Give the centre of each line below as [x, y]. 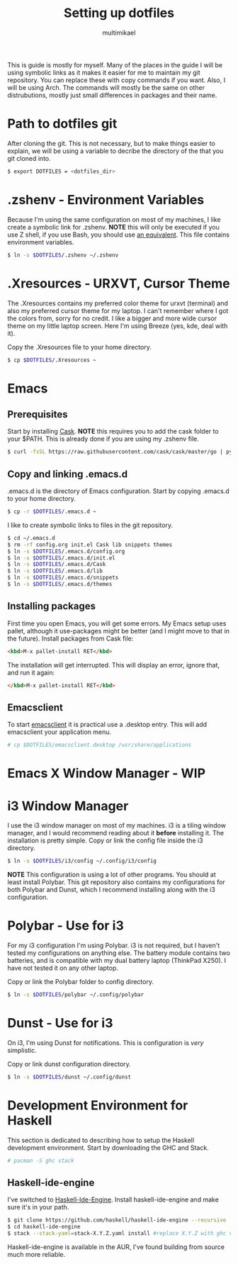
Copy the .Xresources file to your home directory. [80, 347]
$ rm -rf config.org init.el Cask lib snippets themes [90, 544]
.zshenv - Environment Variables [106, 199]
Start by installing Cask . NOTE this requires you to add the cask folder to [113, 431]
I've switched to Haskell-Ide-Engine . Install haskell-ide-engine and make [113, 1200]
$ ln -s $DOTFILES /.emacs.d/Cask [57, 565]
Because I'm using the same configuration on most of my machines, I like [114, 219]
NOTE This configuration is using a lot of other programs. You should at [112, 875]
